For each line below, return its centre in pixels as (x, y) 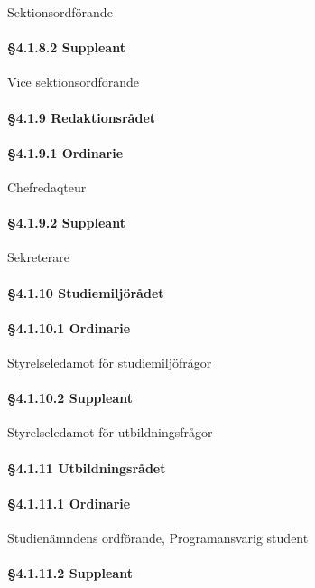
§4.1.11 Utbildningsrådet (87, 467)
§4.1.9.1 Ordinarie (65, 152)
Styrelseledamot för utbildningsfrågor (110, 432)
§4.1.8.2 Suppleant (66, 47)
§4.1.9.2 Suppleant (66, 223)
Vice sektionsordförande (74, 82)
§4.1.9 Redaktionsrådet (82, 117)
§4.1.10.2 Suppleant (70, 398)
